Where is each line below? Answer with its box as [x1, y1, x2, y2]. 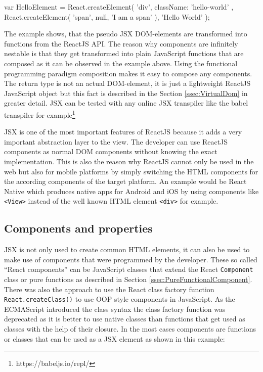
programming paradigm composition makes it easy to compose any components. [4, 68, 252, 78]
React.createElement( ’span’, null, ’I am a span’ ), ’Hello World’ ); [4, 11, 210, 22]
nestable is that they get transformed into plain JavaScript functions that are [4, 48, 244, 59]
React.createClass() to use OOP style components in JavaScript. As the [4, 294, 235, 304]
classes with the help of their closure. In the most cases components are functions [4, 323, 256, 334]
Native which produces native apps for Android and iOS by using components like [4, 185, 259, 196]
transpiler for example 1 [4, 108, 75, 120]
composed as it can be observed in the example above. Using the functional [4, 58, 238, 68]
